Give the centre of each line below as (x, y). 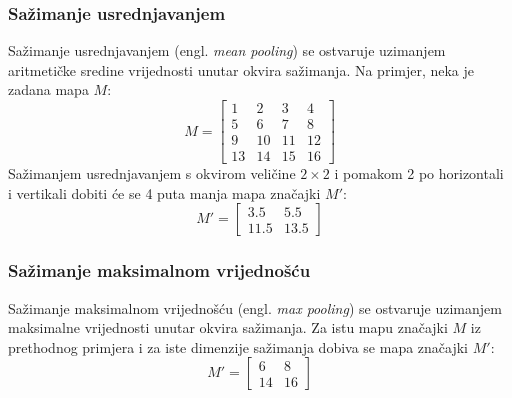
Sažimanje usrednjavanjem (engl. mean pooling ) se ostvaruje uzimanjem (227, 50)
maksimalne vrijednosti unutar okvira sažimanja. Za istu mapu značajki (228, 327)
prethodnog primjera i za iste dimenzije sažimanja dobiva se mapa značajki (238, 346)
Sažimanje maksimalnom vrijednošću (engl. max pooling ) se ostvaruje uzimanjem (255, 307)
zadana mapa (48, 89)
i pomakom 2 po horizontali (419, 173)
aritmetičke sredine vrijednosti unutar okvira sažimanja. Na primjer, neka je (241, 69)
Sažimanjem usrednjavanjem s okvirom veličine (152, 173)
